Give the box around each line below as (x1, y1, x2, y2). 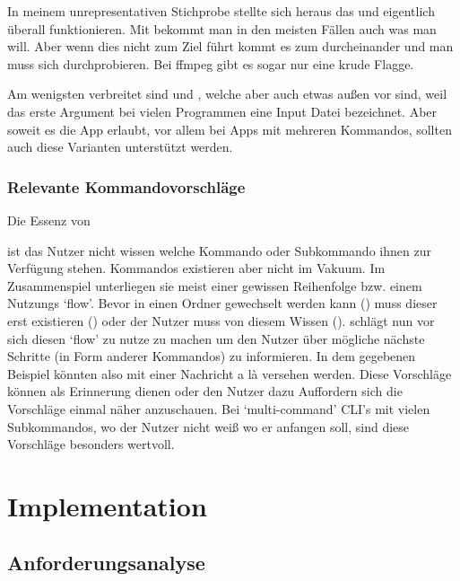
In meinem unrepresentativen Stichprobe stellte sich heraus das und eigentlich (7, 2, 435, 20)
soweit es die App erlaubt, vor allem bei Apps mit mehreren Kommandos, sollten (7, 119, 452, 138)
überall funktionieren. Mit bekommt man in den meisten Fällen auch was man (7, 19, 437, 38)
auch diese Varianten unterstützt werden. (7, 137, 233, 156)
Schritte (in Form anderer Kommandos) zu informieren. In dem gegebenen (7, 347, 416, 365)
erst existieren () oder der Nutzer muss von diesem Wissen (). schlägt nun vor (7, 311, 435, 330)
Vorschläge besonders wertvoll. (7, 435, 175, 453)
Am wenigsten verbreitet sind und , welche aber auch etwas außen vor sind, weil (7, 84, 447, 103)
